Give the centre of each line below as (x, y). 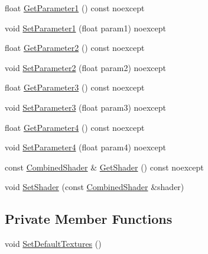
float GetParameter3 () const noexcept (75, 87)
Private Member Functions (89, 219)
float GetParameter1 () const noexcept (75, 8)
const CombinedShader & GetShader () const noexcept (104, 167)
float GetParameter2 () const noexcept (75, 48)
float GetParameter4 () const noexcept (75, 127)
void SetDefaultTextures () (53, 244)
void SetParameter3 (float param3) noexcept (85, 107)
